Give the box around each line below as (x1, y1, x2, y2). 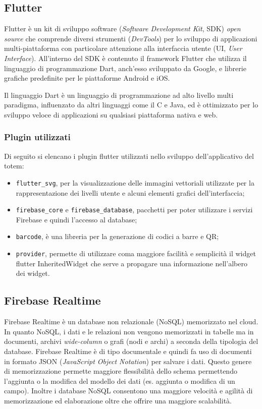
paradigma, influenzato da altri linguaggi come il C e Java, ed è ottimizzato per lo (4, 99, 258, 110)
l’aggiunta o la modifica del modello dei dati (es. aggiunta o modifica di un (4, 375, 235, 386)
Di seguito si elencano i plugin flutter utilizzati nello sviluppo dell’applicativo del (4, 150, 254, 161)
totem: (4, 160, 24, 171)
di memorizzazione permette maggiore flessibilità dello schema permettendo (4, 366, 237, 376)
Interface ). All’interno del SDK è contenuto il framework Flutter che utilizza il (4, 52, 247, 63)
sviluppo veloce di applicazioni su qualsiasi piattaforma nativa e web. (4, 109, 218, 120)
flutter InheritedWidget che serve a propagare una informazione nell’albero (16, 258, 247, 268)
